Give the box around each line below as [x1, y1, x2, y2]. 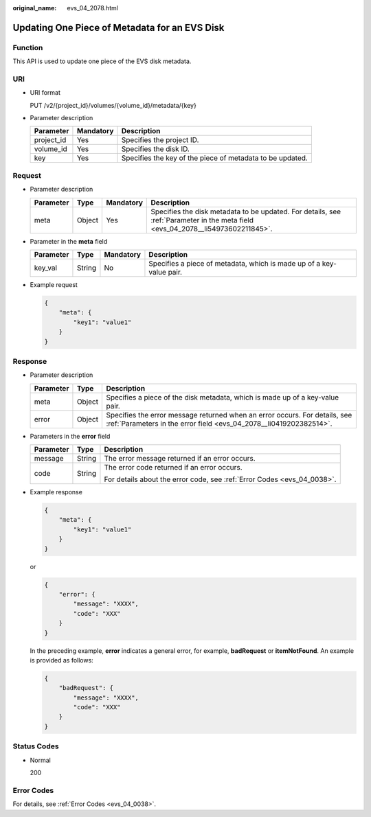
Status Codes [12, 741, 59, 751]
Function [12, 43, 43, 52]
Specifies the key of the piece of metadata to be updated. [121, 153, 308, 163]
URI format [30, 89, 61, 97]
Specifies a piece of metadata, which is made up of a [148, 259, 321, 268]
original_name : [12, 4, 57, 12]
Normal [30, 756, 51, 764]
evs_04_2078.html [67, 4, 118, 12]
